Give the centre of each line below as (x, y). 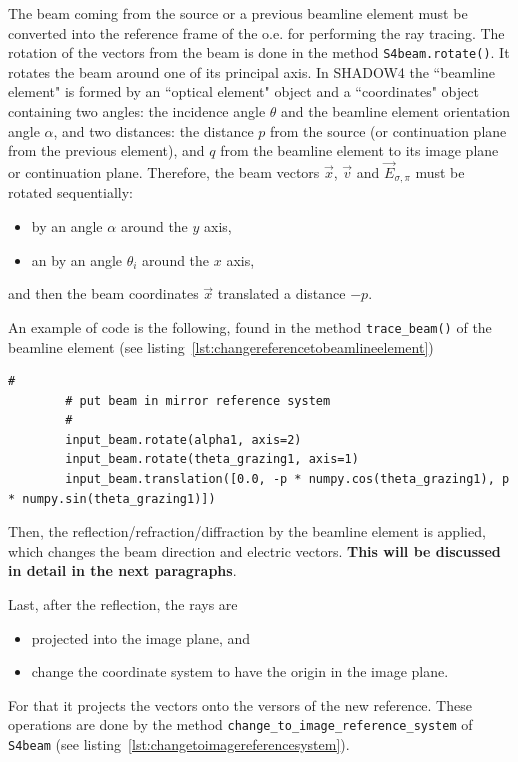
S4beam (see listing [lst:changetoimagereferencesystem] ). (179, 744)
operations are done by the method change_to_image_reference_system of (240, 724)
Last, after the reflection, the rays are (123, 604)
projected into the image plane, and (141, 637)
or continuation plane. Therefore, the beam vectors (164, 172)
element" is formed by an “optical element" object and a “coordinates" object (243, 91)
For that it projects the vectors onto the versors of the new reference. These (240, 704)
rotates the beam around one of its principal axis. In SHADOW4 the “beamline (252, 71)
